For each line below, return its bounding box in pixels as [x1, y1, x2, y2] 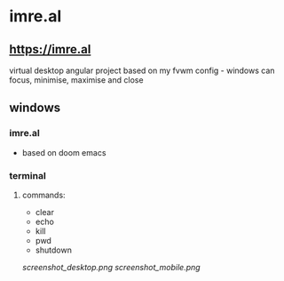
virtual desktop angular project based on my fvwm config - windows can [9, 65, 275, 76]
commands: [21, 189, 66, 200]
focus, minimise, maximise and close [9, 75, 144, 85]
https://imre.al [9, 42, 91, 57]
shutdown [35, 245, 73, 255]
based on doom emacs [21, 147, 106, 157]
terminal [9, 169, 46, 181]
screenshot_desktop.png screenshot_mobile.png [21, 261, 201, 272]
